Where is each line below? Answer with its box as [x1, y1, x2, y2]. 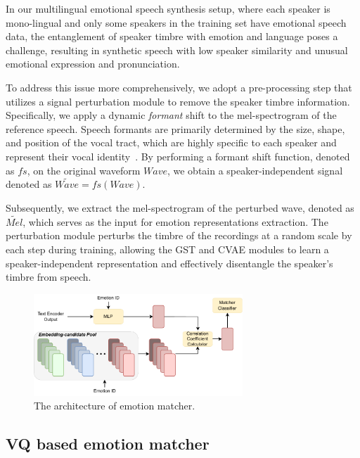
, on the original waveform [27, 163, 141, 177]
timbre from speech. [6, 269, 91, 284]
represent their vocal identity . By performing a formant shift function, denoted [6, 148, 350, 163]
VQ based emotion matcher [6, 433, 210, 454]
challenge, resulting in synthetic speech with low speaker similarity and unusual [6, 42, 348, 57]
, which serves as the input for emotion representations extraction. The [22, 214, 328, 229]
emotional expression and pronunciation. [6, 56, 180, 71]
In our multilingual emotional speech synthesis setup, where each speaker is [6, 1, 330, 15]
